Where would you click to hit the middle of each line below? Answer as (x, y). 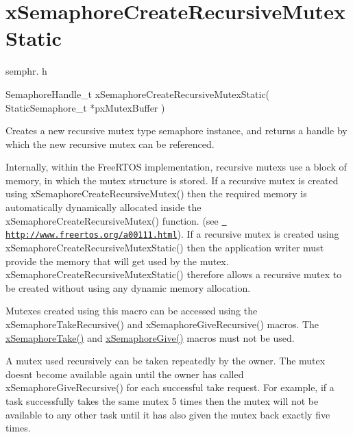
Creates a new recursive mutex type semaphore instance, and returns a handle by (176, 130)
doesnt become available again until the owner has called (125, 374)
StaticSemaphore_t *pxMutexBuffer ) (85, 107)
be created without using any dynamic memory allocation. (128, 287)
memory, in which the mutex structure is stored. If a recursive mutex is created (172, 180)
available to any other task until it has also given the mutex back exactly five (168, 414)
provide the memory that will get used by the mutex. (117, 261)
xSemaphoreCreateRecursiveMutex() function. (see (112, 220)
